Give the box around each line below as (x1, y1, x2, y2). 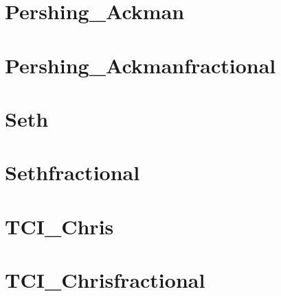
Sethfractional (5, 158, 140, 186)
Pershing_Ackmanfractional (5, 51, 276, 79)
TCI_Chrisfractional (5, 266, 205, 294)
